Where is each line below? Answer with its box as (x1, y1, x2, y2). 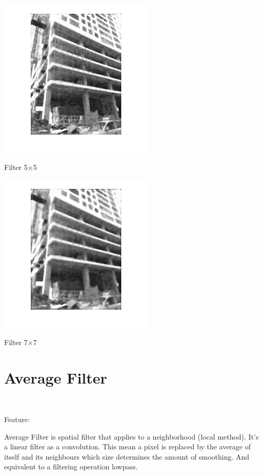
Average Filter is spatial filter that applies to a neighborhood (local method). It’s (4, 431, 259, 442)
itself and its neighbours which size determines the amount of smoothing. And (4, 451, 250, 462)
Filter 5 (4, 161, 28, 172)
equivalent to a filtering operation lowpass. (4, 461, 138, 472)
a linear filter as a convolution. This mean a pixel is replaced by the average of (4, 441, 251, 452)
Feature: (4, 414, 30, 425)
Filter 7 (4, 336, 28, 347)
